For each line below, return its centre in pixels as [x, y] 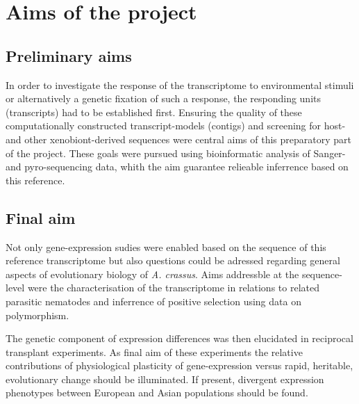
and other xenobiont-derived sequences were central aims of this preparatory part [179, 139]
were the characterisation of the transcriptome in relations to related [173, 288]
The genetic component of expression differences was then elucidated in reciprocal [179, 338]
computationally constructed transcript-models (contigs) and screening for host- [176, 126]
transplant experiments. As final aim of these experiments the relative [154, 352]
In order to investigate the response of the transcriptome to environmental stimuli [180, 84]
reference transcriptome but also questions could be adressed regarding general [173, 260]
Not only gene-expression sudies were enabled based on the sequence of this [166, 247]
